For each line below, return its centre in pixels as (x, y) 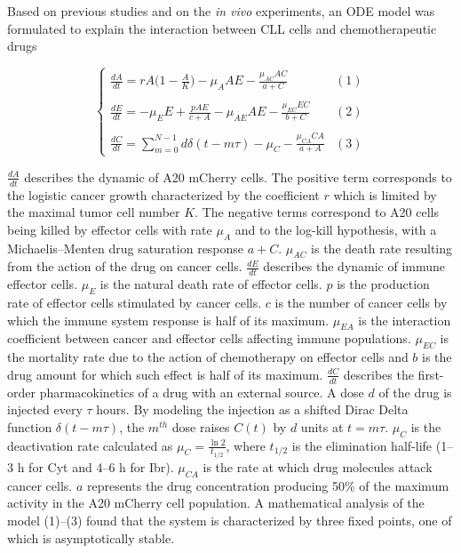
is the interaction (405, 320)
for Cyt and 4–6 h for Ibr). (101, 467)
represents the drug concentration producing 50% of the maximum (268, 485)
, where (246, 445)
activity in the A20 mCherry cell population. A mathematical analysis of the (216, 503)
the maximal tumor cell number (94, 212)
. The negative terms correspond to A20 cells (317, 212)
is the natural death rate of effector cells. (211, 284)
